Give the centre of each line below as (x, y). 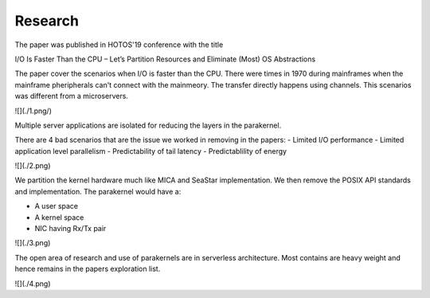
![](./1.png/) (33, 111)
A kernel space (59, 217)
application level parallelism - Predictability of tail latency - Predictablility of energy (150, 151)
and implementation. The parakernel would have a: (98, 191)
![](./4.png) (33, 284)
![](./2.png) (33, 166)
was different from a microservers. (72, 96)
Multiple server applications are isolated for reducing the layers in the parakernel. (148, 125)
